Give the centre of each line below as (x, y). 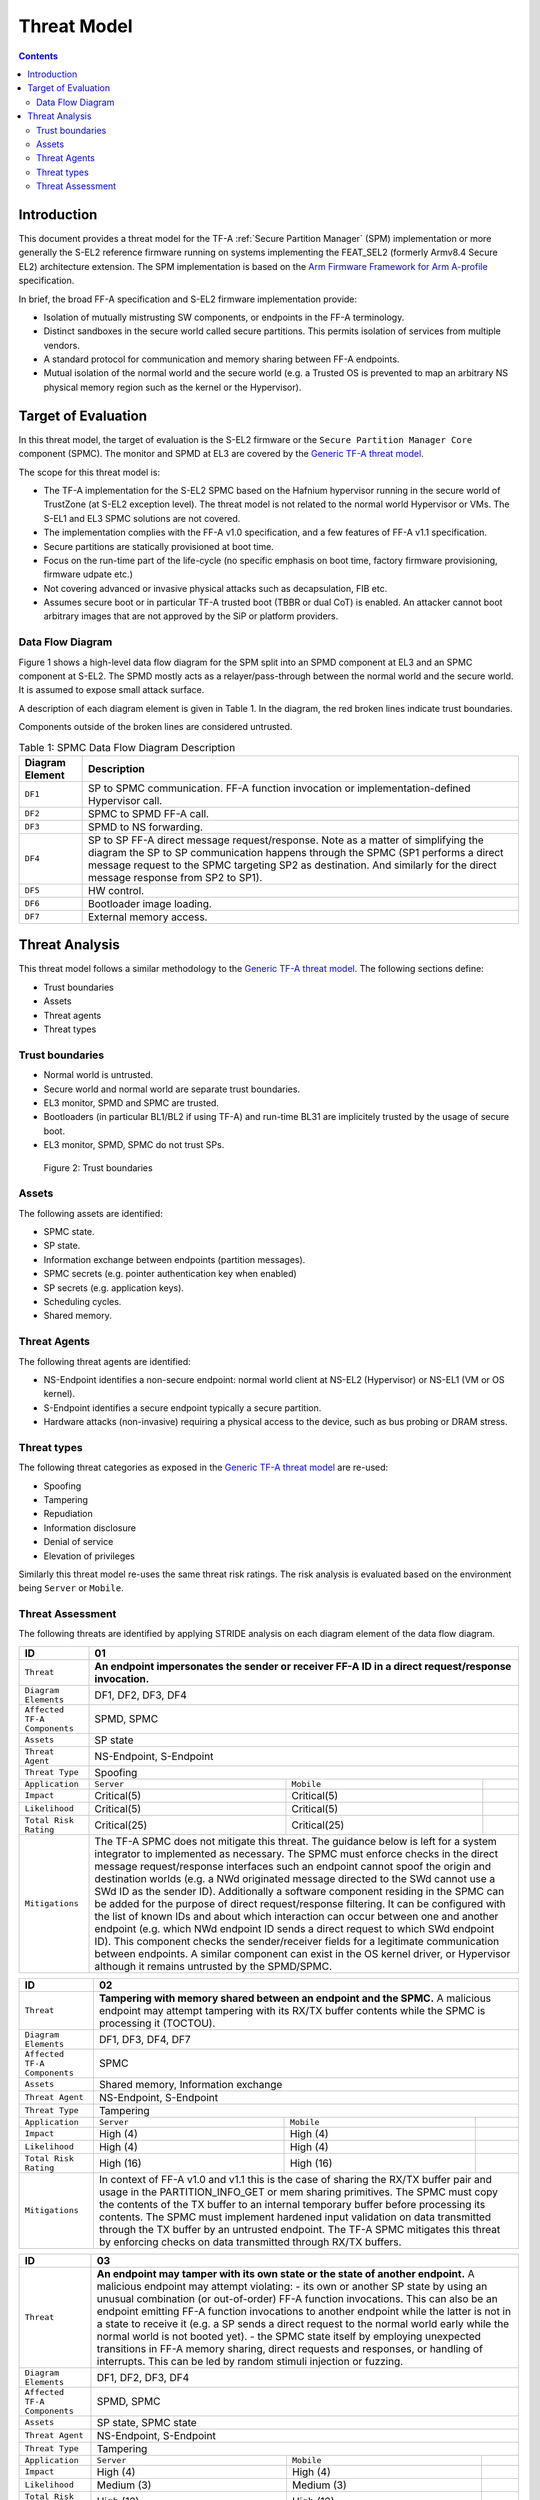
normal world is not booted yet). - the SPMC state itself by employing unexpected (289, 2336)
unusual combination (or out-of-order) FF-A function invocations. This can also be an (297, 2298)
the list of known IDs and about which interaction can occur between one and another (296, 1916)
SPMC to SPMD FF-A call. (149, 813)
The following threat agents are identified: (105, 1361)
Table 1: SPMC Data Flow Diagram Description (127, 747)
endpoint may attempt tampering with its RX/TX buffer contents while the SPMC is (292, 2010)
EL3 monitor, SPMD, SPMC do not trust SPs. (134, 1145)
